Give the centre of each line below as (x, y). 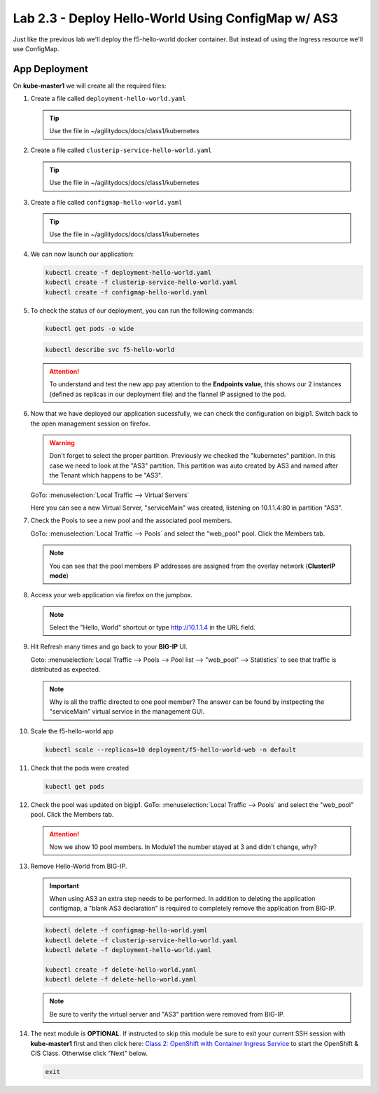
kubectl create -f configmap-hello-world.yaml (126, 292)
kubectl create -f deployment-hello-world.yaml (128, 272)
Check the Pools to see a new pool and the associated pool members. (131, 521)
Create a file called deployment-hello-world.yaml (108, 99)
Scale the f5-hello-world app (72, 731)
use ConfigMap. (36, 48)
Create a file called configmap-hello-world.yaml (106, 202)
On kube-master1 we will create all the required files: (90, 86)
